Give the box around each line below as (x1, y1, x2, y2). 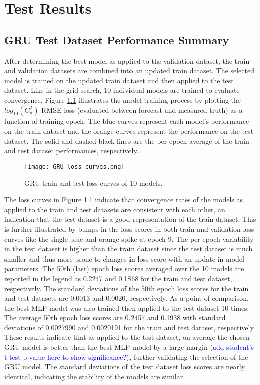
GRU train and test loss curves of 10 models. (24, 177, 163, 188)
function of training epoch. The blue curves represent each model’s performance (4, 115, 249, 126)
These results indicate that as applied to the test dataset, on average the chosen (4, 332, 250, 342)
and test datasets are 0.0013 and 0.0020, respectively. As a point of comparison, (4, 293, 249, 303)
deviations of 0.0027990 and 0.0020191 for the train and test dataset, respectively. (4, 322, 255, 332)
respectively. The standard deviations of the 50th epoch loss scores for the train (4, 283, 249, 293)
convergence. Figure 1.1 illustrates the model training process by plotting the (4, 94, 241, 105)
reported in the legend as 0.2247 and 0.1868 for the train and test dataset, (4, 273, 232, 283)
